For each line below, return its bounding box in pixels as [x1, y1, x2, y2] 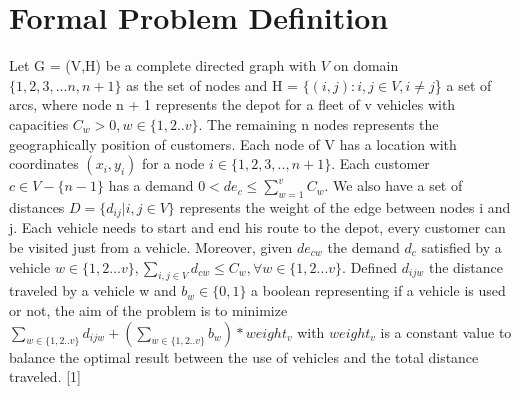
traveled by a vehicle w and [9, 280, 177, 301]
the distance [428, 256, 503, 277]
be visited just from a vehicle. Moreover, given [9, 236, 293, 257]
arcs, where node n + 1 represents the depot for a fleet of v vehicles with [9, 94, 456, 115]
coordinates [9, 153, 79, 174]
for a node [142, 153, 205, 174]
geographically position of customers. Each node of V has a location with [9, 133, 457, 154]
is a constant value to [380, 321, 512, 342]
